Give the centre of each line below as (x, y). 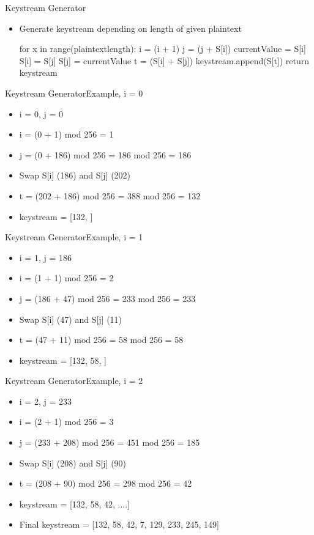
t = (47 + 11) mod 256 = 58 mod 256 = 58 (101, 340)
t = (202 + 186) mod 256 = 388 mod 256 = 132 (110, 195)
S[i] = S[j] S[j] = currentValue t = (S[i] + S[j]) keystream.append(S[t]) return (164, 60)
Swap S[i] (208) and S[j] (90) (73, 463)
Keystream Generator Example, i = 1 (74, 237)
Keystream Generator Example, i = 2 (74, 381)
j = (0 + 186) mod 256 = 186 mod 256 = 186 (105, 154)
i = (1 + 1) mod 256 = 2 (66, 278)
